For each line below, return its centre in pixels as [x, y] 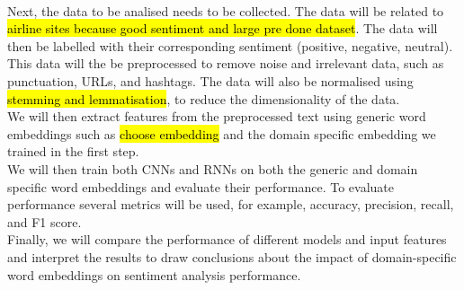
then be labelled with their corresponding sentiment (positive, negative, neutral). [230, 45]
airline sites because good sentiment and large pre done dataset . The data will [223, 28]
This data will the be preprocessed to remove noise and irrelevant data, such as [226, 63]
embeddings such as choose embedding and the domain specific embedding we [222, 133]
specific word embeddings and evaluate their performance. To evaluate [201, 186]
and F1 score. [45, 221]
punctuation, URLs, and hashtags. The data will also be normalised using [210, 80]
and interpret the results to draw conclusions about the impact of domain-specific [232, 256]
